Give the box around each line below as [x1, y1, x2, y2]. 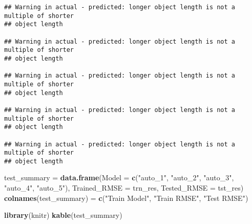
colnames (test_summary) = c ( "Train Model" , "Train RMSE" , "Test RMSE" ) [4, 192, 248, 203]
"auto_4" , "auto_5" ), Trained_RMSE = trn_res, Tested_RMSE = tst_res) [4, 182, 244, 193]
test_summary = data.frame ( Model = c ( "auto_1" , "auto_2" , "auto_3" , [4, 172, 234, 183]
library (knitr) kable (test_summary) [4, 210, 122, 220]
